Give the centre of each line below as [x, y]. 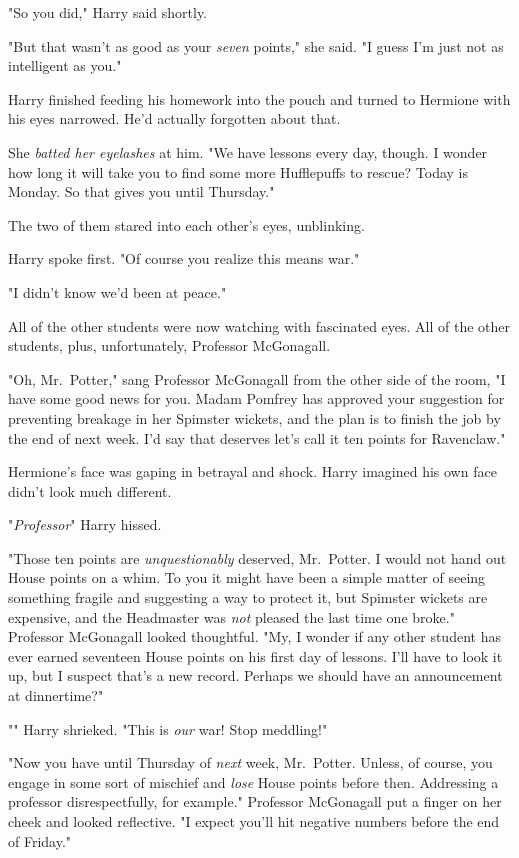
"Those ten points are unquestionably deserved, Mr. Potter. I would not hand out [257, 557]
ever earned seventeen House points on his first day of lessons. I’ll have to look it [255, 655]
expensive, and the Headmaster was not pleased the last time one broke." [231, 616]
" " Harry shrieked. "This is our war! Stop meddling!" [168, 728]
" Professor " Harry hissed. [85, 524]
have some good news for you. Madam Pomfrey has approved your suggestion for [256, 398]
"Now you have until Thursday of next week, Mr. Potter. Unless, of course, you [250, 762]
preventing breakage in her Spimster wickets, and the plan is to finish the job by [254, 417]
